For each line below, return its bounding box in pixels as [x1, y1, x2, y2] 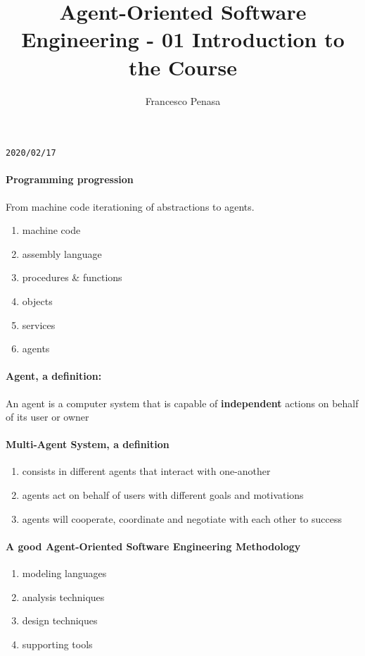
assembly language [22, 246, 102, 261]
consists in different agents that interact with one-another [22, 464, 271, 478]
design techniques [22, 613, 98, 628]
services [22, 317, 56, 332]
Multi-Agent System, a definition [6, 437, 169, 452]
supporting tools [22, 636, 93, 651]
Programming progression [6, 172, 134, 187]
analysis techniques [22, 589, 105, 604]
